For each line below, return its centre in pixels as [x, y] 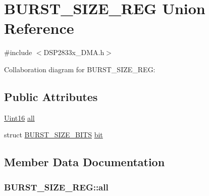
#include [18, 52]
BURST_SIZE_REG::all [56, 187]
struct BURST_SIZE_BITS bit [54, 135]
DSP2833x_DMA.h [74, 52]
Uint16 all [19, 117]
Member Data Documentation [85, 162]
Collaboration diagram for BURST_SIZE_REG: [80, 69]
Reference [39, 28]
